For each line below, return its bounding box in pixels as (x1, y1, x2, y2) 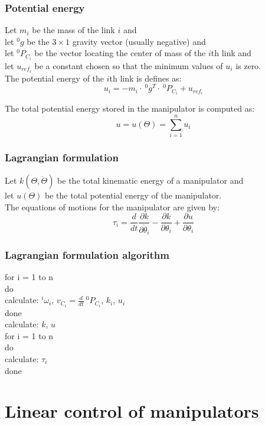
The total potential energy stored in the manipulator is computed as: (5, 102, 255, 115)
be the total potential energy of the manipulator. (45, 189, 222, 201)
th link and (211, 47, 251, 59)
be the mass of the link (32, 24, 115, 36)
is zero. (235, 59, 261, 71)
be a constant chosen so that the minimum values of (34, 59, 223, 71)
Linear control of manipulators (5, 399, 259, 423)
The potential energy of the (5, 71, 104, 84)
